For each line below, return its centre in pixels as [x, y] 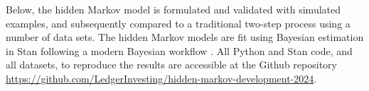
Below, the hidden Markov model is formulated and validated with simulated [173, 9]
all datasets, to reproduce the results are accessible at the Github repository [171, 65]
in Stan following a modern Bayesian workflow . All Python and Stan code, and [179, 50]
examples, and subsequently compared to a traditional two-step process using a [178, 23]
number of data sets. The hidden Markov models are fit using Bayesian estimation [185, 37]
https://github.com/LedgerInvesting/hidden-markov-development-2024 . [161, 78]
